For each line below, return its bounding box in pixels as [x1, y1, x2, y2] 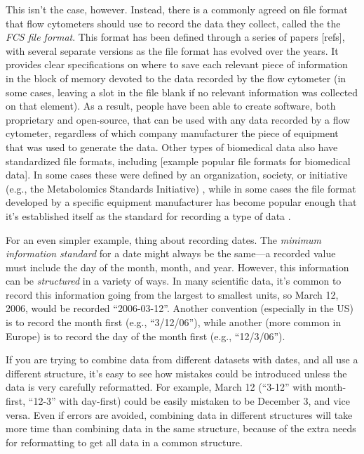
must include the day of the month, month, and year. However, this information [6, 259, 349, 274]
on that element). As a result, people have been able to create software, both [6, 98, 336, 113]
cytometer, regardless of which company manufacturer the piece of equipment [6, 126, 339, 141]
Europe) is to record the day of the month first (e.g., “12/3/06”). [6, 328, 285, 343]
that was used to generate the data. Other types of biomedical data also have [6, 139, 338, 154]
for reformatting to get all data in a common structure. [6, 434, 243, 449]
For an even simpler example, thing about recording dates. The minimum [6, 232, 322, 247]
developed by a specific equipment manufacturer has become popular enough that [6, 195, 357, 209]
